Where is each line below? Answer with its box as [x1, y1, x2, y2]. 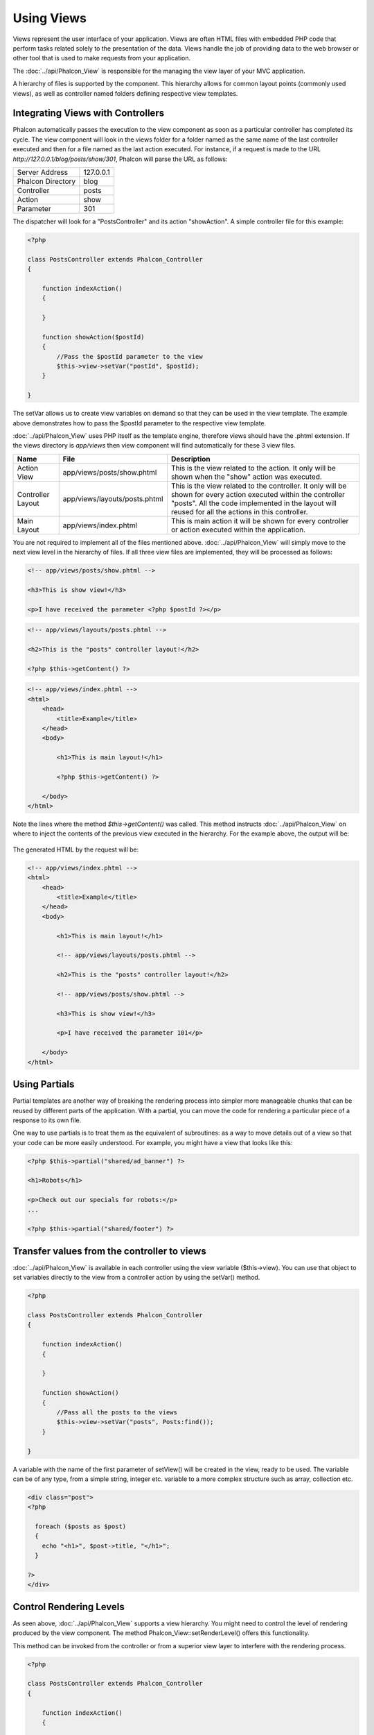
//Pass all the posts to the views [56, 1409, 178, 1416]
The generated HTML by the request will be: [12, 845, 139, 854]
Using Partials [12, 1078, 75, 1090]
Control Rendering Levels [12, 1600, 125, 1613]
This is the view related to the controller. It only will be [170, 481, 347, 491]
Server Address [17, 167, 69, 177]
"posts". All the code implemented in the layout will [170, 498, 337, 508]
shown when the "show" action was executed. [170, 472, 322, 482]
